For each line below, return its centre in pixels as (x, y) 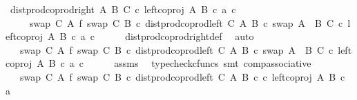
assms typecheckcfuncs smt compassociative (213, 63)
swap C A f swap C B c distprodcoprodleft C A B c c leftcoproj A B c (182, 76)
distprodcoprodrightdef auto (190, 36)
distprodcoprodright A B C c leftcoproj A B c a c (123, 9)
